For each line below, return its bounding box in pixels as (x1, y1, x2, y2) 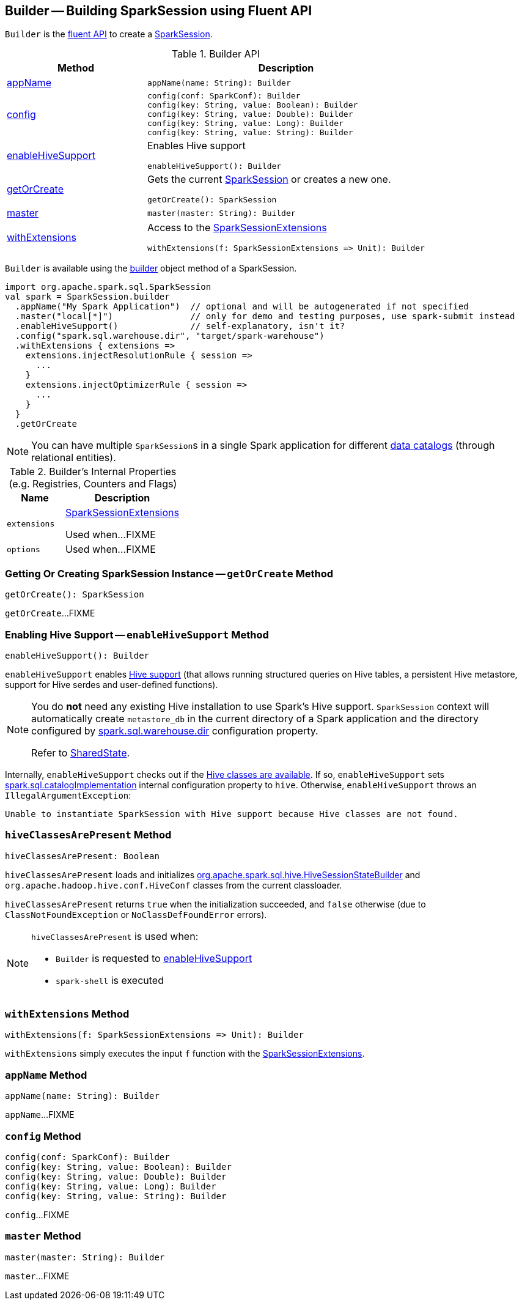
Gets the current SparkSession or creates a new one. (147, 173, 391, 186)
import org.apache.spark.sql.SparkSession (5, 282, 211, 292)
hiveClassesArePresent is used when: (31, 930, 199, 942)
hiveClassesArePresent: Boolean (5, 851, 160, 861)
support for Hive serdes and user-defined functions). (5, 679, 218, 690)
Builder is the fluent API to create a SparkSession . (5, 29, 213, 40)
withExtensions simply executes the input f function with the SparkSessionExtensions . (5, 1048, 365, 1059)
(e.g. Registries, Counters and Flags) (9, 478, 177, 490)
